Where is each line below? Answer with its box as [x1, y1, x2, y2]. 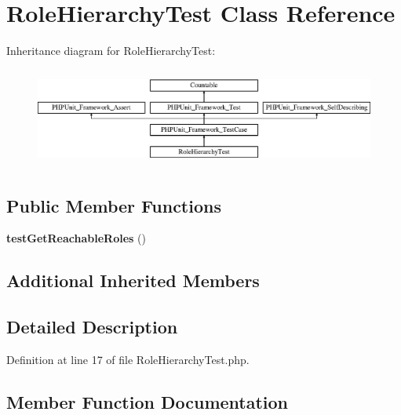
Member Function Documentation [6, 389, 289, 413]
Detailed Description [6, 315, 178, 339]
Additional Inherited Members [6, 268, 260, 293]
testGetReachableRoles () [6, 230, 146, 246]
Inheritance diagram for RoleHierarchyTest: [6, 42, 216, 59]
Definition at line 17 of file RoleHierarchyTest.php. [6, 351, 250, 367]
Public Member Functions [6, 193, 221, 217]
